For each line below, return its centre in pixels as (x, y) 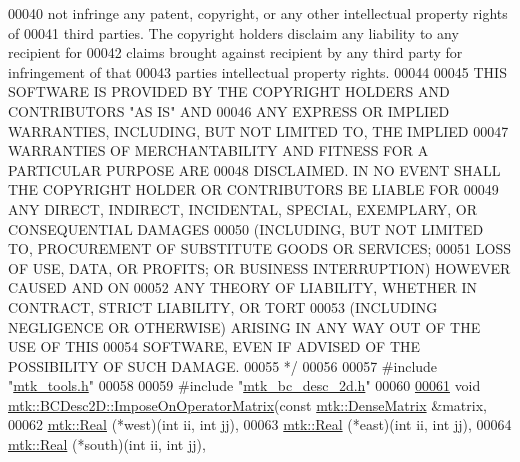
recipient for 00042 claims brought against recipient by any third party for (235, 52)
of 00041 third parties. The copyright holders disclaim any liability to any (233, 32)
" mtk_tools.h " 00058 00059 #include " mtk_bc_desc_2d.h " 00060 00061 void (244, 385)
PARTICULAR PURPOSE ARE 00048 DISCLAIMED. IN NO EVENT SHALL (254, 169)
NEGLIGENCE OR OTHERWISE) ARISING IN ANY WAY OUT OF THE (244, 326)
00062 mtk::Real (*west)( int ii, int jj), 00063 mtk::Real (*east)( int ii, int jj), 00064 (260, 424)
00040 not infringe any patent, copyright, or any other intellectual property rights (258, 13)
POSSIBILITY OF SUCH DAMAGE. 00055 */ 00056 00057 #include (223, 365)
